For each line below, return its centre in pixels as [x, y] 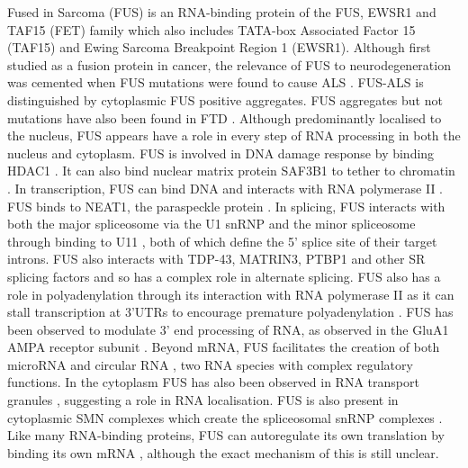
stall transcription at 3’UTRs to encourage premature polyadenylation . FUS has [230, 312]
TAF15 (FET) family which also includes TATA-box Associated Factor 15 [211, 29]
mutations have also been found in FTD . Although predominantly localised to [225, 117]
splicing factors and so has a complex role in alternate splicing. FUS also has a [224, 276]
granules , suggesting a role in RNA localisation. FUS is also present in [203, 400]
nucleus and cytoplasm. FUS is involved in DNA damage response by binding [221, 153]
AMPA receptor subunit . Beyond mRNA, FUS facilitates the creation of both [224, 347]
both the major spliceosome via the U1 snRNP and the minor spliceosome [211, 224]
